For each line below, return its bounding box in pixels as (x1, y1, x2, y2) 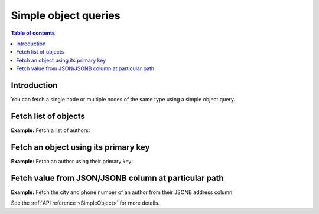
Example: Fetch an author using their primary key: (11, 157, 133, 164)
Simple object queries (11, 9, 121, 22)
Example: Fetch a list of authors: (11, 127, 90, 134)
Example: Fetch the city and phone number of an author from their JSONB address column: (11, 189, 235, 196)
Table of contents (11, 29, 56, 37)
